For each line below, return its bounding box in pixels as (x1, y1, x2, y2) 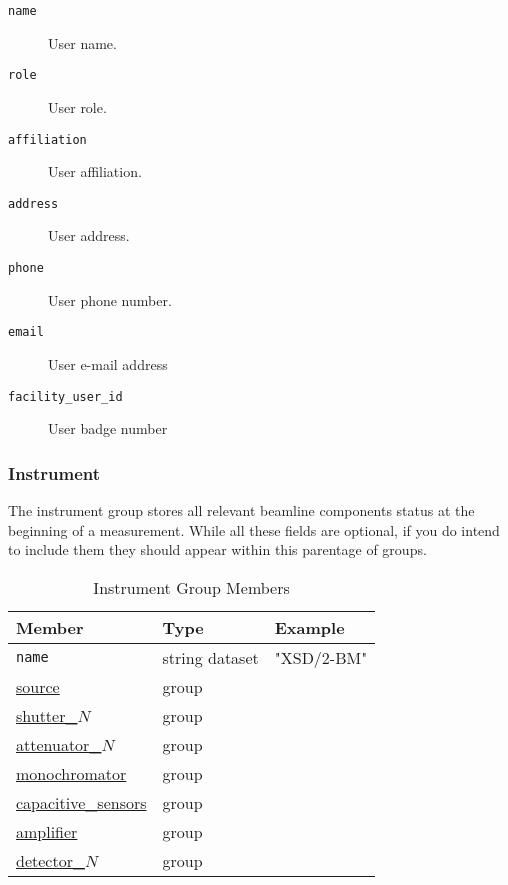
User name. (48, 32, 117, 53)
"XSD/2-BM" (274, 645, 368, 669)
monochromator (16, 761, 127, 785)
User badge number (48, 418, 168, 439)
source (16, 674, 60, 698)
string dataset (162, 645, 259, 669)
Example (274, 615, 345, 639)
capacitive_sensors (16, 790, 147, 814)
